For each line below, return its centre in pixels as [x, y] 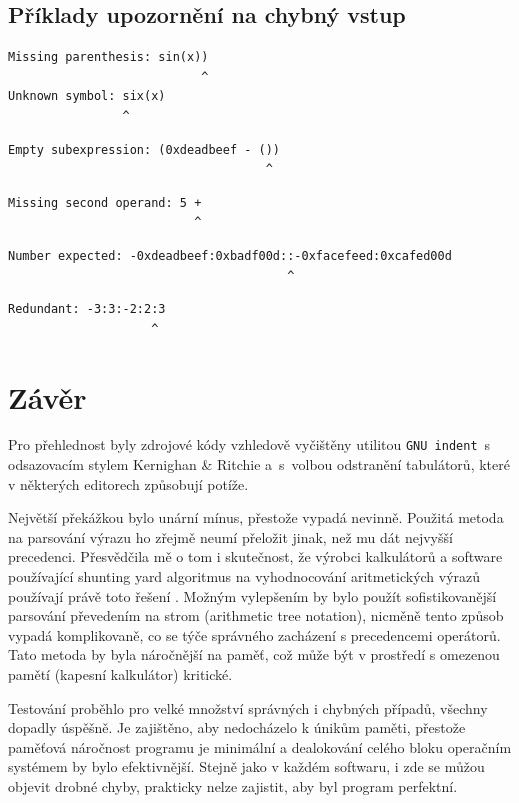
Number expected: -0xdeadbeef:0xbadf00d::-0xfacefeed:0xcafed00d [230, 255]
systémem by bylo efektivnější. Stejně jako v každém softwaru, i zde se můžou [246, 766]
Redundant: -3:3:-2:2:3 [87, 309]
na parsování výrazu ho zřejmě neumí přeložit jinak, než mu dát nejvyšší [230, 536]
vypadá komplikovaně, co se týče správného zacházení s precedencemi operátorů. [254, 634]
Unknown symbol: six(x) [87, 96]
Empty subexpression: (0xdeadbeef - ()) [144, 149]
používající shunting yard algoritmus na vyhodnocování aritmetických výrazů [244, 576]
